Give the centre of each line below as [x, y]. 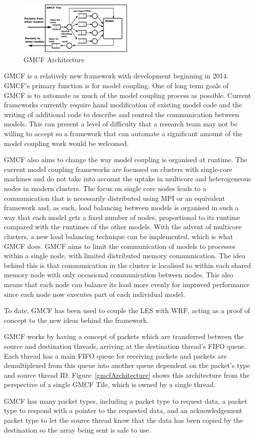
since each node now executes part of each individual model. [94, 294]
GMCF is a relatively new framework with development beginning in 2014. [116, 76]
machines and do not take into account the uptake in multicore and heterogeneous [127, 179]
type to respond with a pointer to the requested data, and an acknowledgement [123, 410]
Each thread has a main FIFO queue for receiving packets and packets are [115, 355]
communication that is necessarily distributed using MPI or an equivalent [115, 198]
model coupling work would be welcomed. [66, 143]
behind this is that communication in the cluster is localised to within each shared [127, 265]
